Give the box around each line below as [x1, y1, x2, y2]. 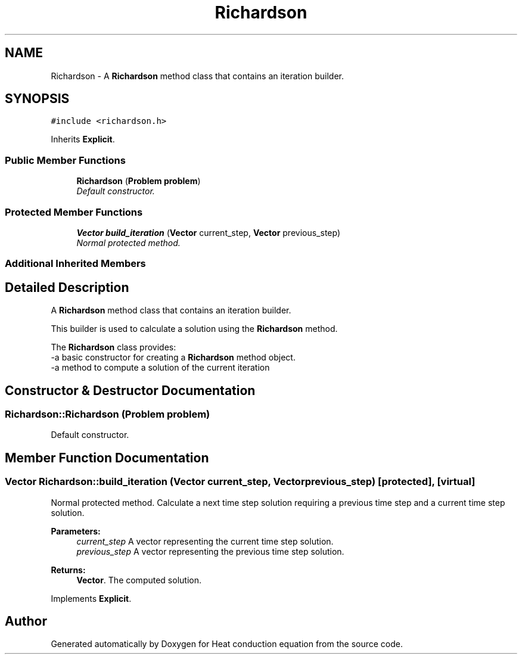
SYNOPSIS [5, 91, 70, 107]
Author [5, 614, 47, 629]
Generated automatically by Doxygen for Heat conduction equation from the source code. [51, 639, 403, 649]
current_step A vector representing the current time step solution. [76, 536, 334, 546]
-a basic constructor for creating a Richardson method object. [51, 352, 296, 363]
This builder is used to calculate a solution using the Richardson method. [51, 324, 338, 334]
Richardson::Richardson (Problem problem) [5, 408, 210, 420]
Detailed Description [5, 279, 129, 295]
